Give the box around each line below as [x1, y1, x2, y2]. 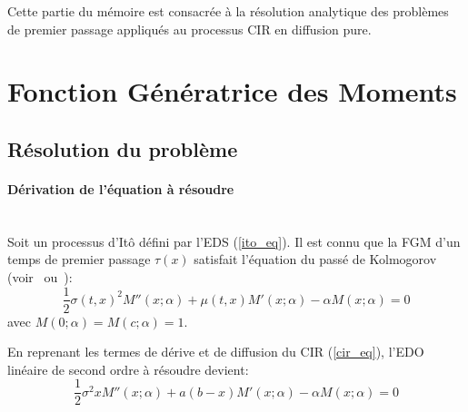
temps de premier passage [7, 250, 151, 269]
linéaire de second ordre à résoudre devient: [7, 359, 249, 378]
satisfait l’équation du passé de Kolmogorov [194, 250, 437, 269]
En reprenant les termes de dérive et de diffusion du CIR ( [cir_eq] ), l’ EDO [7, 342, 424, 361]
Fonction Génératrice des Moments [7, 73, 457, 110]
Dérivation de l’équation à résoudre [7, 179, 234, 198]
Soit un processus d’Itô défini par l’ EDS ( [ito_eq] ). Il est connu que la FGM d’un [7, 231, 461, 250]
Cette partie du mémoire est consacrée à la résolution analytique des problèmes [7, 2, 449, 20]
